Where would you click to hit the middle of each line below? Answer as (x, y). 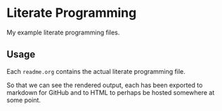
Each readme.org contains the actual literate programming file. (96, 71)
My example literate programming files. (63, 32)
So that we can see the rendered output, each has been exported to (105, 85)
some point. (24, 100)
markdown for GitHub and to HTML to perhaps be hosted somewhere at (111, 92)
